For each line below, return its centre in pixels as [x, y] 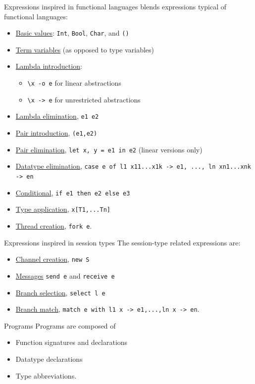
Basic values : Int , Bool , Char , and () [72, 33]
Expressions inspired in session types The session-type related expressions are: [122, 242]
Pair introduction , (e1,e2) [56, 133]
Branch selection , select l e [60, 292]
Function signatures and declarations [72, 342]
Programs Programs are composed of [60, 325]
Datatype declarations [49, 359]
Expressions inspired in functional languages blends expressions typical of [115, 6]
